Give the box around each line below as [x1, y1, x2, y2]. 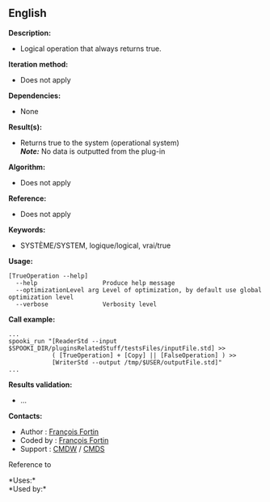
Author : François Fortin [19, 427, 99, 436]
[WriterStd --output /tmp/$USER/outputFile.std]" [51, 358, 222, 367]
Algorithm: [8, 162, 46, 172]
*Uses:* [8, 475, 36, 485]
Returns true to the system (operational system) [19, 138, 179, 147]
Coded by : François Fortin [19, 435, 109, 445]
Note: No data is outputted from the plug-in [19, 146, 166, 156]
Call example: [8, 314, 56, 324]
